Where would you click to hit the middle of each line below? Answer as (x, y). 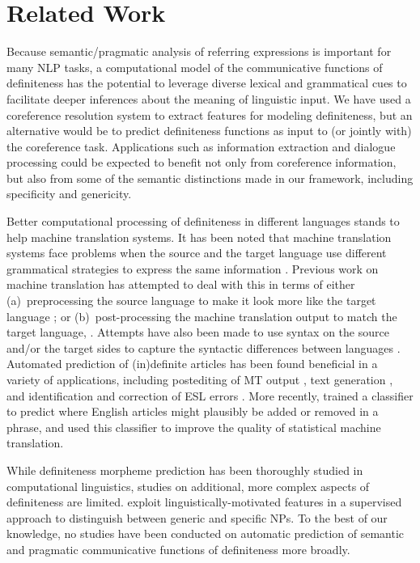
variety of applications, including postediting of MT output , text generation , (200, 379)
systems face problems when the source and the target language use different (197, 253)
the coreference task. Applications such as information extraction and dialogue (201, 146)
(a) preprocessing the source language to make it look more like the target (191, 301)
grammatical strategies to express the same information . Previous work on (193, 268)
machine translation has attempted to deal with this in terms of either (181, 284)
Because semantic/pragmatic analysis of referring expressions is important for (199, 51)
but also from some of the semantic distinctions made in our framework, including (210, 178)
